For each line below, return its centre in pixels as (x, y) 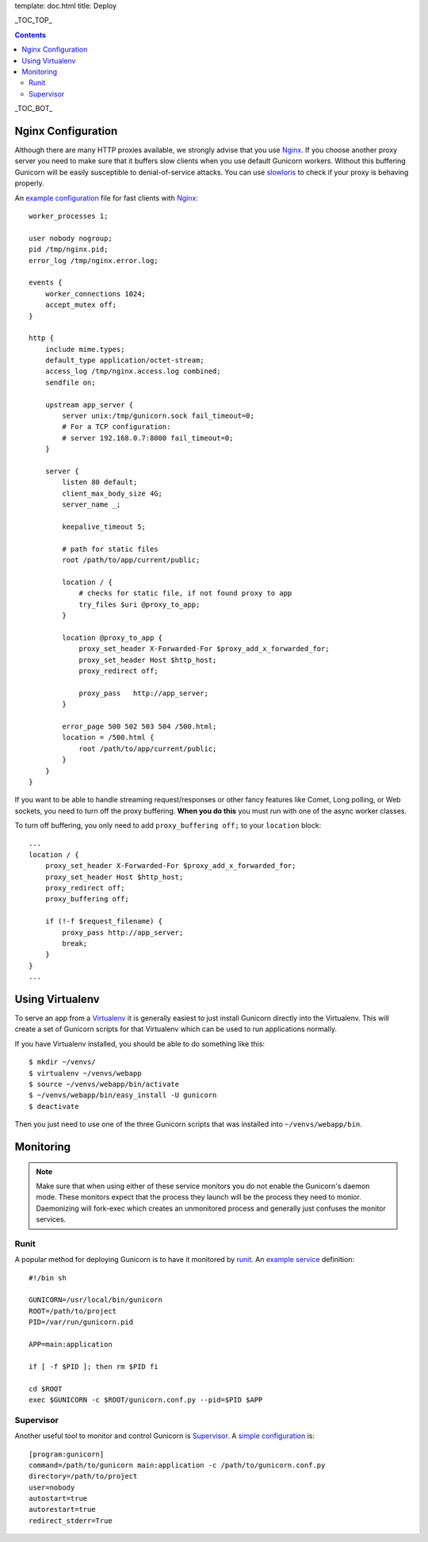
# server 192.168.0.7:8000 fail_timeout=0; (148, 438)
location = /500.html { (108, 738)
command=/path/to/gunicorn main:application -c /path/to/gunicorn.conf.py (177, 1465)
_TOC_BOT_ (34, 109)
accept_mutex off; (81, 305)
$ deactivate (54, 1106)
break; (75, 943)
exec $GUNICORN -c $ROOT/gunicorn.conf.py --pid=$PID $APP (146, 1400)
